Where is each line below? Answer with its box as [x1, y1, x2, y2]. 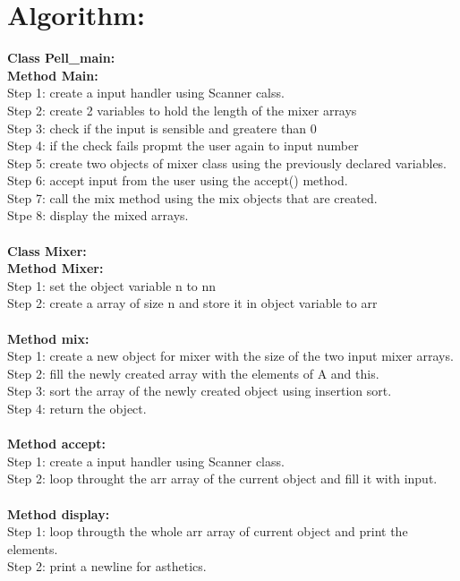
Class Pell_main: [7, 48, 115, 67]
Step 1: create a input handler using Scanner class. [7, 451, 285, 470]
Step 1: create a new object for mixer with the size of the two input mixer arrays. [7, 346, 454, 365]
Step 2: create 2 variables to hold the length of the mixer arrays [7, 100, 357, 119]
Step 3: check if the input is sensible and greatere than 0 [7, 118, 317, 137]
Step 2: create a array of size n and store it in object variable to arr [7, 294, 378, 312]
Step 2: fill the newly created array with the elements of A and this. [7, 363, 379, 382]
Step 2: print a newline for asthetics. [7, 557, 207, 576]
